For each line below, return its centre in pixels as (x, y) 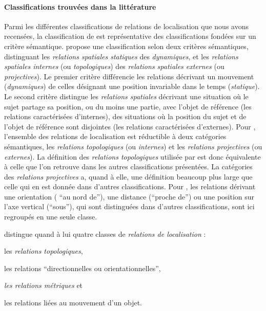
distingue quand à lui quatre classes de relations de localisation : (105, 234)
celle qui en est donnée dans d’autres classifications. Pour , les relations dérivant (130, 186)
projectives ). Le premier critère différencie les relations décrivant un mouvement (129, 76)
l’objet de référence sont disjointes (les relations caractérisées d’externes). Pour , (130, 126)
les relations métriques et (44, 285)
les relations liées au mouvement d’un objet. (73, 303)
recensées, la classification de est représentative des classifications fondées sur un (130, 36)
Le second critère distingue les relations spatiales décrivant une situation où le (126, 96)
